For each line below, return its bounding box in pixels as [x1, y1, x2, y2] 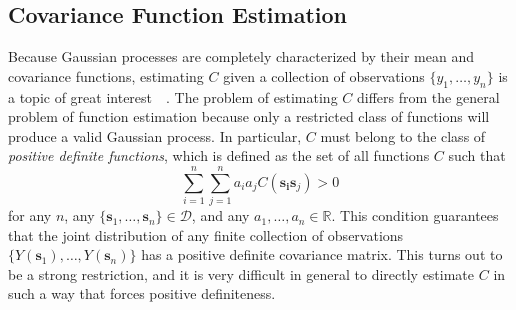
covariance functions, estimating [8, 65, 204, 86]
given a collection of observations [223, 65, 425, 86]
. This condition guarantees [331, 205, 499, 226]
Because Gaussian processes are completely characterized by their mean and [8, 46, 474, 67]
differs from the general [357, 86, 500, 107]
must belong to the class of [320, 125, 486, 146]
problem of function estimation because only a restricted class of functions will [8, 106, 490, 127]
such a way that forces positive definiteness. [8, 283, 276, 304]
